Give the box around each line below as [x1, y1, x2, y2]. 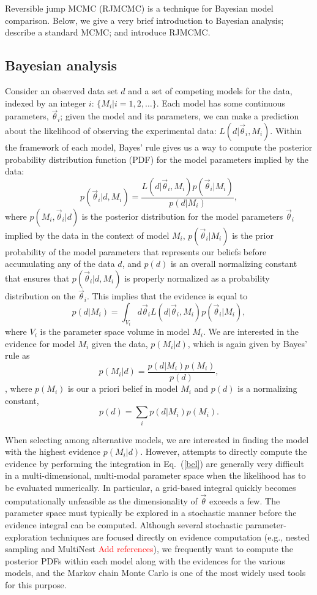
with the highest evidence [5, 445, 101, 458]
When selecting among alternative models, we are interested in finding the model [5, 433, 309, 446]
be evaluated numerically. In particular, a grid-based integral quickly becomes [5, 481, 296, 493]
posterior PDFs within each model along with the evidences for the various [5, 554, 285, 567]
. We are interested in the [203, 325, 299, 338]
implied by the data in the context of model [5, 228, 170, 241]
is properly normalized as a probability [124, 271, 270, 284]
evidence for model [5, 337, 75, 350]
